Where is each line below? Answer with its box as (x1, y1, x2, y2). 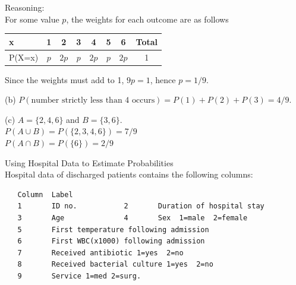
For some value (5, 12, 59, 25)
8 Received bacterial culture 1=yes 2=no (17, 260, 213, 269)
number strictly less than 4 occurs (31, 96, 155, 105)
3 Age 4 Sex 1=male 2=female (17, 213, 248, 222)
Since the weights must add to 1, (5, 73, 124, 85)
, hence (150, 73, 176, 85)
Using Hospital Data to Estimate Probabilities (5, 156, 174, 169)
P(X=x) (9, 50, 39, 63)
